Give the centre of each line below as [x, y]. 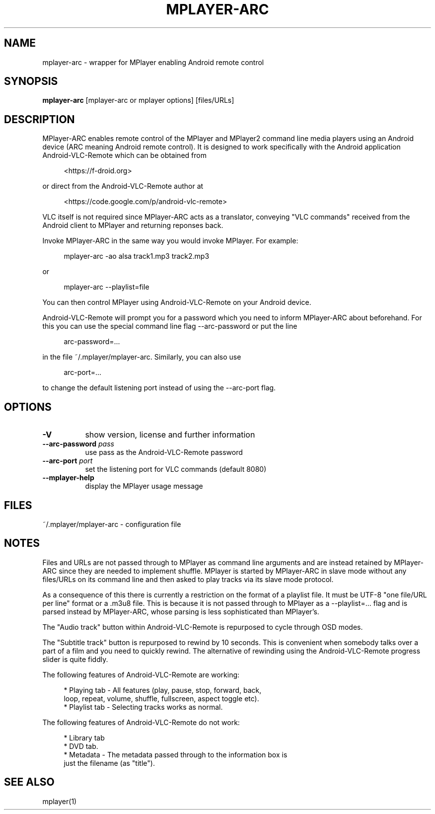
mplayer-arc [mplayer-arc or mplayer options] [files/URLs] [138, 100]
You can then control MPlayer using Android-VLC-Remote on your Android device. [177, 302]
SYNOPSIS [31, 81]
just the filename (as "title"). [109, 763]
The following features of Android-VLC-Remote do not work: [141, 722]
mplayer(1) [60, 801]
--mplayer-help [68, 478]
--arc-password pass [78, 444]
